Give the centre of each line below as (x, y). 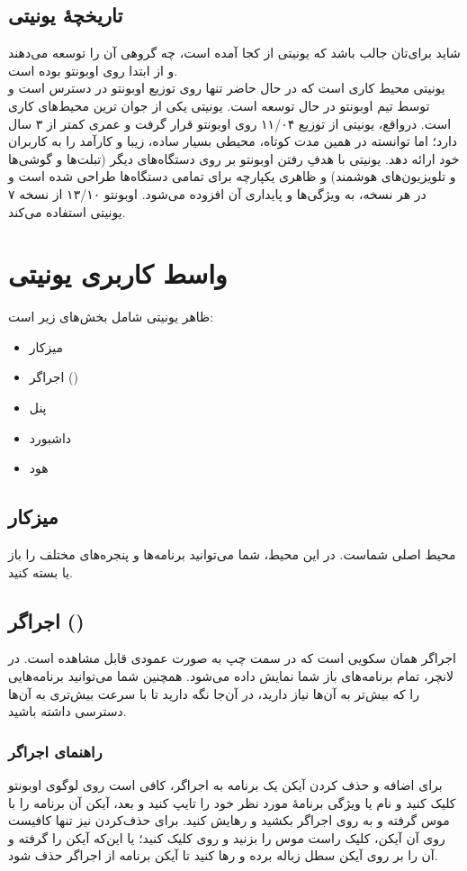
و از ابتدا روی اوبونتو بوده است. (93, 70)
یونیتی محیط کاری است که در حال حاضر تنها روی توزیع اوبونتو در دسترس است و (227, 88)
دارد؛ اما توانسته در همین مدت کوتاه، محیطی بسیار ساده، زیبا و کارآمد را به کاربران (233, 141)
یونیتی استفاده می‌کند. (67, 211)
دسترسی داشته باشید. (67, 711)
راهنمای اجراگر (55, 751)
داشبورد (50, 437)
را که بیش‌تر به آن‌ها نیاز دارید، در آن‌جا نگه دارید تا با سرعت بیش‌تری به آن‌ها (214, 693)
